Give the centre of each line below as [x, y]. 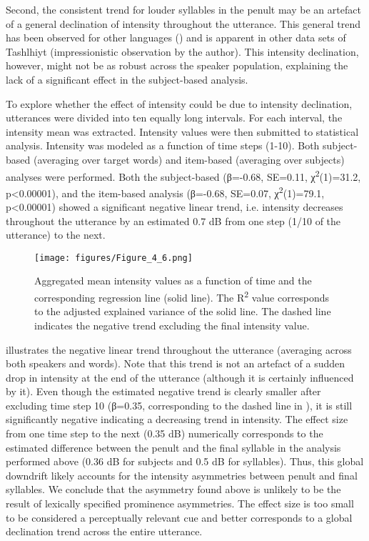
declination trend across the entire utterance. [104, 531]
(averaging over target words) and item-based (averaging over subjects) [189, 159]
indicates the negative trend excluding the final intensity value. [172, 325]
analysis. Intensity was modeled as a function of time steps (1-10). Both [163, 145]
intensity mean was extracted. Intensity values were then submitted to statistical [182, 131]
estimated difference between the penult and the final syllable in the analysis [173, 447]
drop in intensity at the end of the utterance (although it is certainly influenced [180, 377]
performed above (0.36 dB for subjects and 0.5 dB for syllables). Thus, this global [185, 461]
